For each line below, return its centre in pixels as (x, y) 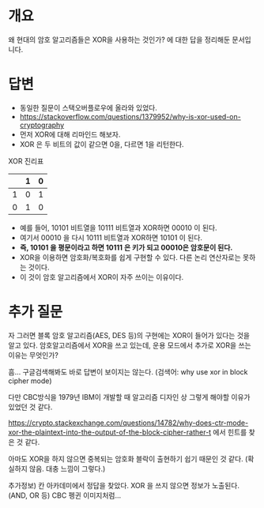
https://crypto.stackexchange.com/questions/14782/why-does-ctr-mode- (128, 423)
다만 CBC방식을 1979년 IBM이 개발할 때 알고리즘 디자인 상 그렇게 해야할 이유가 (129, 397)
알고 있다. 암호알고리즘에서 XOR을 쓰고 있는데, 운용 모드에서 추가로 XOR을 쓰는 (130, 345)
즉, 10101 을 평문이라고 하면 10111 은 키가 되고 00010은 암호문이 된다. (126, 247)
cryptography (42, 125)
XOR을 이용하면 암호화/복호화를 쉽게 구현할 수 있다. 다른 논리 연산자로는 (130, 257)
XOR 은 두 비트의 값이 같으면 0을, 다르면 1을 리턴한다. (102, 144)
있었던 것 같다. (30, 407)
